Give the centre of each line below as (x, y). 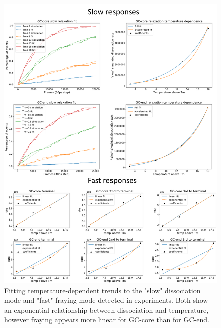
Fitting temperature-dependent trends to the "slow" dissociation (102, 290)
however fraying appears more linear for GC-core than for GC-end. (107, 320)
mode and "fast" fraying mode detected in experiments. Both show (106, 300)
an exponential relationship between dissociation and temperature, (106, 310)
